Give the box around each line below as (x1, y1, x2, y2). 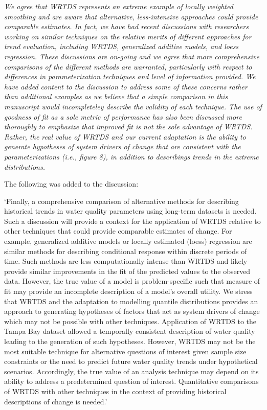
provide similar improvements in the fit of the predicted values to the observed (4, 265, 251, 276)
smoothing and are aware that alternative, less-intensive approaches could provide (4, 11, 258, 21)
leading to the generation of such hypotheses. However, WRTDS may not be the (4, 336, 256, 346)
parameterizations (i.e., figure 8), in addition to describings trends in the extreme (4, 151, 259, 162)
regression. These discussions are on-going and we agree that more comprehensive (4, 51, 259, 61)
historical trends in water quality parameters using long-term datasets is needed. (4, 206, 257, 216)
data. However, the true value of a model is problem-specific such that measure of (4, 276, 260, 286)
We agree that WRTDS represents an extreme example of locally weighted (4, 1, 233, 11)
